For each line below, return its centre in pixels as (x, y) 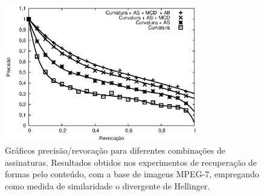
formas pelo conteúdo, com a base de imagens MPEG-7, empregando (132, 174)
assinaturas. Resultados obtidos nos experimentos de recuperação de (131, 162)
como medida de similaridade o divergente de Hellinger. (108, 185)
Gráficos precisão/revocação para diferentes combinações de (115, 150)
